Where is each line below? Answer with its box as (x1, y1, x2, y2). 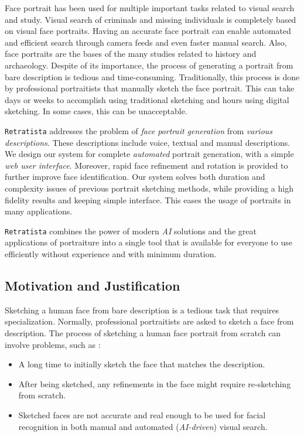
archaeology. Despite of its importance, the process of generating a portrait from (5, 59, 293, 71)
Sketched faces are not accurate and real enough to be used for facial (18, 408, 266, 421)
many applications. (5, 205, 73, 217)
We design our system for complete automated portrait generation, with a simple (5, 148, 294, 160)
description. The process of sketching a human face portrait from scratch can (5, 326, 281, 339)
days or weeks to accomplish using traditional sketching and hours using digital (5, 93, 289, 105)
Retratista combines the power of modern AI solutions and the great (5, 224, 257, 237)
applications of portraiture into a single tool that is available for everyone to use (5, 236, 292, 248)
